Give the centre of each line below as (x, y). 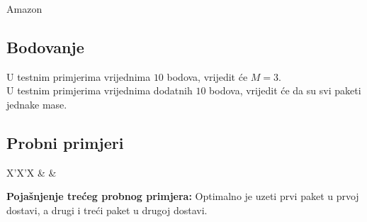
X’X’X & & (32, 172)
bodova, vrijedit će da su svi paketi (285, 90)
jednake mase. (37, 104)
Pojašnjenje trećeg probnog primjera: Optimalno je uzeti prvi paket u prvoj (183, 196)
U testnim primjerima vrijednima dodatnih (100, 90)
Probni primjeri (65, 142)
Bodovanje (45, 46)
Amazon (24, 9)
